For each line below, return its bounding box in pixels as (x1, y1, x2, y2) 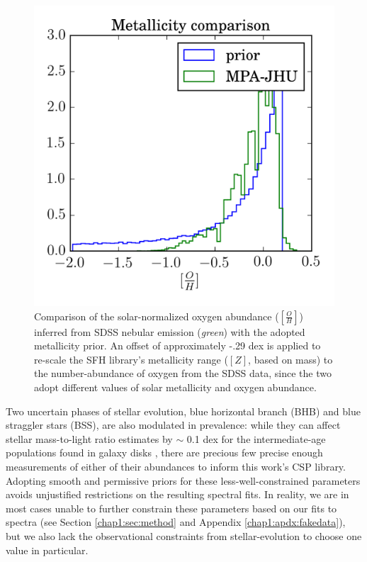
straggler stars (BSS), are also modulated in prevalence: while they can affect (6, 417, 341, 432)
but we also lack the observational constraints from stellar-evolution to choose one (6, 528, 362, 543)
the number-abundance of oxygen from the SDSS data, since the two (34, 366, 332, 381)
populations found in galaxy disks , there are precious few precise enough (6, 445, 323, 460)
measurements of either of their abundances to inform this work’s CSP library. (6, 459, 346, 473)
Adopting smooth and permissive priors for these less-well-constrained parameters (6, 473, 361, 488)
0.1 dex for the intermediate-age (186, 431, 326, 446)
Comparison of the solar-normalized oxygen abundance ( (34, 308, 279, 323)
